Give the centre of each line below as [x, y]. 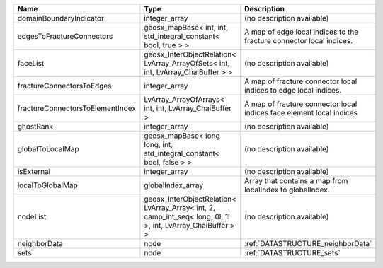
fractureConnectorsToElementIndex [76, 108]
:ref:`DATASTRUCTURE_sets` [292, 253]
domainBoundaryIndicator [61, 18]
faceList [31, 63]
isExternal [34, 171]
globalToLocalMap [48, 149]
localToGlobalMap [47, 185]
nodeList [32, 217]
